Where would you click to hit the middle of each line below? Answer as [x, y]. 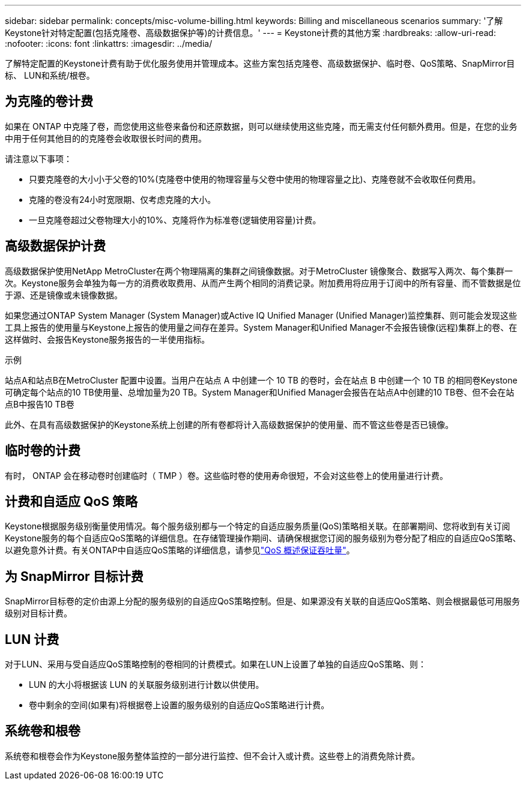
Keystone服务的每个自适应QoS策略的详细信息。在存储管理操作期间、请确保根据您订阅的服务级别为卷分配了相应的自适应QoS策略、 [263, 538]
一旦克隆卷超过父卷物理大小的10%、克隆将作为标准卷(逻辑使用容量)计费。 [175, 220]
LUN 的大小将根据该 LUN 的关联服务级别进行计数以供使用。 [147, 685]
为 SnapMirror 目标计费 [74, 576]
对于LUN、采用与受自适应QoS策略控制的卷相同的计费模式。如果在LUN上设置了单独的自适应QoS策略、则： [216, 664]
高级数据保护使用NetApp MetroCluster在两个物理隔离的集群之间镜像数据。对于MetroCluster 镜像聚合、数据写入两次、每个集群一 [259, 271]
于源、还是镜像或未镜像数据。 [64, 295]
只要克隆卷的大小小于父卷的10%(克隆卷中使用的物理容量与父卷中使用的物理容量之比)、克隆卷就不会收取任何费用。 [255, 179]
